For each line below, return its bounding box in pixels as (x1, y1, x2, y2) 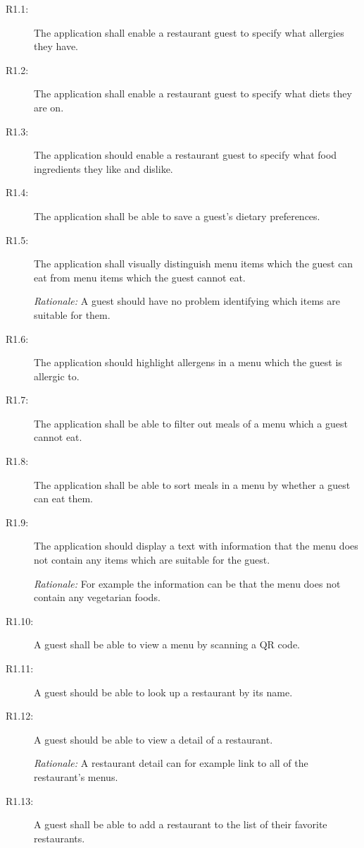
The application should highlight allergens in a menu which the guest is (34, 355, 342, 370)
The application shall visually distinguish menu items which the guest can (34, 256, 353, 271)
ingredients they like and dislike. (34, 161, 173, 176)
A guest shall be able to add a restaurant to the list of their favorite (34, 817, 327, 832)
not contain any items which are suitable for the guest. (34, 552, 270, 567)
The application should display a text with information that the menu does (34, 538, 358, 553)
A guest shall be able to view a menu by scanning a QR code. (34, 637, 300, 652)
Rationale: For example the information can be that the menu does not (34, 576, 341, 590)
